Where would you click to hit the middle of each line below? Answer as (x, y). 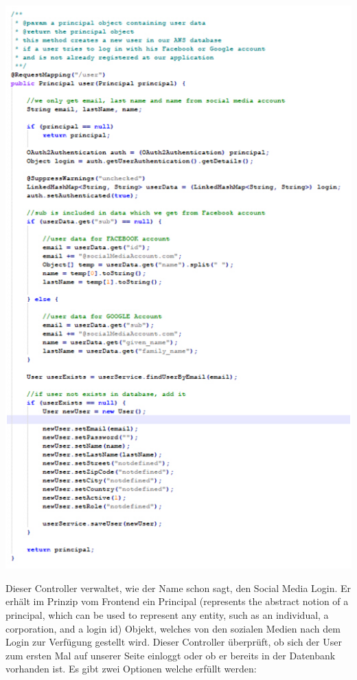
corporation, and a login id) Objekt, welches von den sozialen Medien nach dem (173, 628)
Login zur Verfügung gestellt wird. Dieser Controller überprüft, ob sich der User (174, 642)
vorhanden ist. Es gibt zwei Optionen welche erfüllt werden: (131, 669)
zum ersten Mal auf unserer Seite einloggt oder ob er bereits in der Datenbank (171, 655)
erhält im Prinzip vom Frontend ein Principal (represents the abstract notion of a (177, 601)
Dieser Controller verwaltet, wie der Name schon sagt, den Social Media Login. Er (178, 588)
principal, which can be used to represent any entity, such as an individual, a (167, 615)
